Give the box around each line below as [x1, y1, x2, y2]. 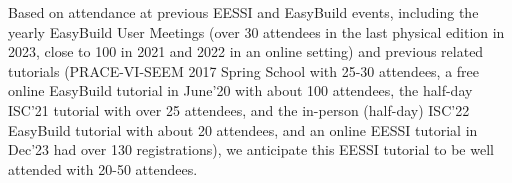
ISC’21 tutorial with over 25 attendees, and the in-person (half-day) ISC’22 [8, 99, 470, 120]
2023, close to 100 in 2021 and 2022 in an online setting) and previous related [8, 41, 484, 62]
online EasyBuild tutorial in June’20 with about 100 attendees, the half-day [8, 80, 473, 101]
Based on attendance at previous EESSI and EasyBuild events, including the [8, 2, 479, 22]
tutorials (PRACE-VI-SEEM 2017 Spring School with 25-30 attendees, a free [8, 60, 480, 81]
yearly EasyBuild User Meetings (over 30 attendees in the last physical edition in [8, 21, 505, 42]
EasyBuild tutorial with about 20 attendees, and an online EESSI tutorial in [8, 119, 478, 140]
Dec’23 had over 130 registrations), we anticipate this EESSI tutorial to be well [8, 139, 494, 160]
